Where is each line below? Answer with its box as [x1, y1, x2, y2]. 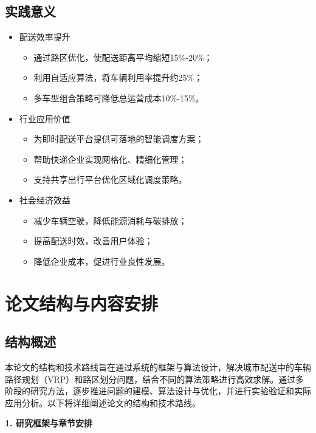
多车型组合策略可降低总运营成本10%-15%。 [33, 91, 204, 104]
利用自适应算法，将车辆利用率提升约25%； [33, 71, 203, 84]
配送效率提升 [19, 30, 70, 43]
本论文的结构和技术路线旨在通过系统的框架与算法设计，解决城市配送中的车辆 [5, 360, 311, 373]
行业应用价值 [19, 112, 70, 124]
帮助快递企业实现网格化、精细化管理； [33, 152, 187, 165]
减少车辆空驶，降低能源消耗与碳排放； [33, 214, 187, 227]
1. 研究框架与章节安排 [5, 417, 92, 429]
